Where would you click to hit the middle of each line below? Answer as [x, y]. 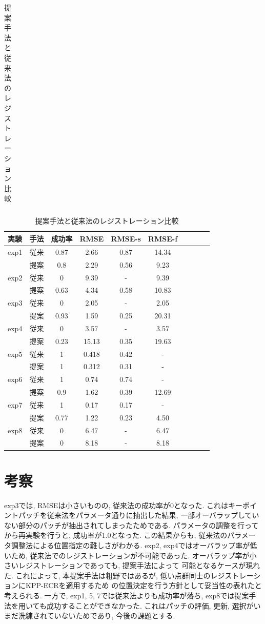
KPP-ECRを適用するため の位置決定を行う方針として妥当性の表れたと [144, 585]
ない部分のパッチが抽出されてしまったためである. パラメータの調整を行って [131, 525]
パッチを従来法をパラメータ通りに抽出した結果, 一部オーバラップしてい [139, 515]
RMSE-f [163, 238]
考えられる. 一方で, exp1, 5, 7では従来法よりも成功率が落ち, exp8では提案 [127, 596]
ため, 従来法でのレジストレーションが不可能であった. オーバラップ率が [130, 555]
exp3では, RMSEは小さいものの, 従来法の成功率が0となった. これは [116, 505]
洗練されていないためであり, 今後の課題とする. [97, 616]
